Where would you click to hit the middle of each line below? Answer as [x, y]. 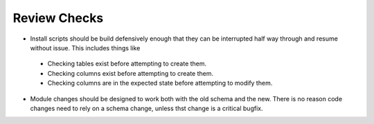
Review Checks [58, 18]
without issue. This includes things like [85, 48]
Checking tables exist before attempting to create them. [127, 64]
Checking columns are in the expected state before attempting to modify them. [160, 83]
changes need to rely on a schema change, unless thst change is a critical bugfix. [146, 108]
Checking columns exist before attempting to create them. [131, 73]
